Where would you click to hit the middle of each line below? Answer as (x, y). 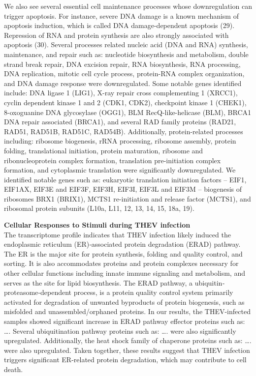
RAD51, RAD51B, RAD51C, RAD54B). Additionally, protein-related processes (124, 131)
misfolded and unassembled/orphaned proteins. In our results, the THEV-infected (127, 311)
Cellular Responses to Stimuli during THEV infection (97, 225)
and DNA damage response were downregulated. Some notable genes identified (123, 83)
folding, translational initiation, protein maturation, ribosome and (104, 150)
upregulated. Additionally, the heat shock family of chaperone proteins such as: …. (128, 340)
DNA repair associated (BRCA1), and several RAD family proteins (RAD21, (120, 122)
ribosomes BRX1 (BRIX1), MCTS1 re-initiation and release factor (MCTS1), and (128, 198)
